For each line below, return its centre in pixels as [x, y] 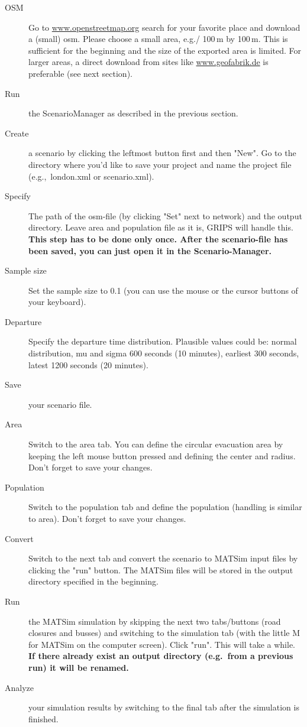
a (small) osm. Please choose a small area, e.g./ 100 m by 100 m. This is [158, 39]
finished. [43, 718]
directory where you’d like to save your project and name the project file [160, 164]
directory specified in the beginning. [93, 581]
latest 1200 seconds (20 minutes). [88, 364]
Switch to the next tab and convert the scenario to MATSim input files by [163, 558]
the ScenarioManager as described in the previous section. [133, 113]
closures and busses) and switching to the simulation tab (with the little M [164, 633]
